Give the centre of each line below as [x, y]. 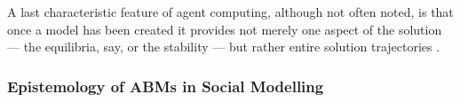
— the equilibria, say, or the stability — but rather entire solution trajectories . [224, 47]
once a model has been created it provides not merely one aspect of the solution [225, 29]
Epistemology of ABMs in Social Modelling [166, 86]
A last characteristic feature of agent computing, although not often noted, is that [230, 12]
